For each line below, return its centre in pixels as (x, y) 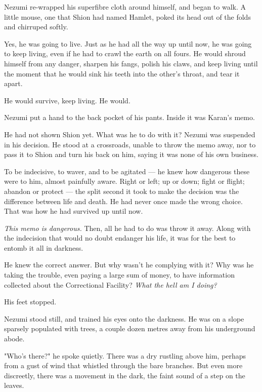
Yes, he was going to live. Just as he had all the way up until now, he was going (128, 43)
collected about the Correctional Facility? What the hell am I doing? (111, 284)
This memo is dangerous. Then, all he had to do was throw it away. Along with (127, 228)
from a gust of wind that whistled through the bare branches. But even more (123, 365)
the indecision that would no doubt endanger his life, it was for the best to (120, 238)
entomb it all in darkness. (44, 247)
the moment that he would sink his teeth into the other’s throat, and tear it (122, 73)
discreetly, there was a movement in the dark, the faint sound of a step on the (125, 375)
